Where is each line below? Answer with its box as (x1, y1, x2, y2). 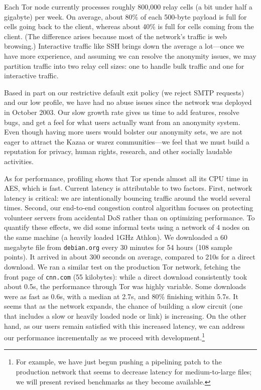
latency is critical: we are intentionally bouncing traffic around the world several (4, 192, 250, 203)
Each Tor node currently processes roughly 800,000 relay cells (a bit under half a (4, 2, 252, 12)
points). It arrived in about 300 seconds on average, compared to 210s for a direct (4, 251, 255, 262)
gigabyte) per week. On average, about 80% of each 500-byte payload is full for (4, 11, 247, 22)
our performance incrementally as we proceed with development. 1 (4, 331, 205, 342)
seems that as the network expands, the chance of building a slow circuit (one (4, 301, 243, 311)
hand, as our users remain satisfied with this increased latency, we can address (4, 320, 245, 331)
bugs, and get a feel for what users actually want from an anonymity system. (4, 116, 240, 127)
